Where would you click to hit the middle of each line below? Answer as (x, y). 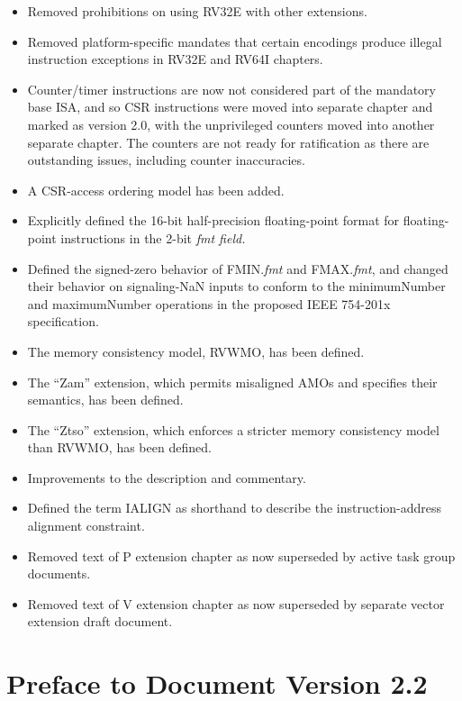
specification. (63, 321)
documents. (59, 574)
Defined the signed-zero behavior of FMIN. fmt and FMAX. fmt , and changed (238, 268)
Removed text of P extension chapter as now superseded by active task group (241, 555)
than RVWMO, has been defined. (119, 447)
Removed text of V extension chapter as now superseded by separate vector (236, 603)
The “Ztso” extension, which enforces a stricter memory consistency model (233, 429)
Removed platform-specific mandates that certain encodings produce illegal (235, 41)
